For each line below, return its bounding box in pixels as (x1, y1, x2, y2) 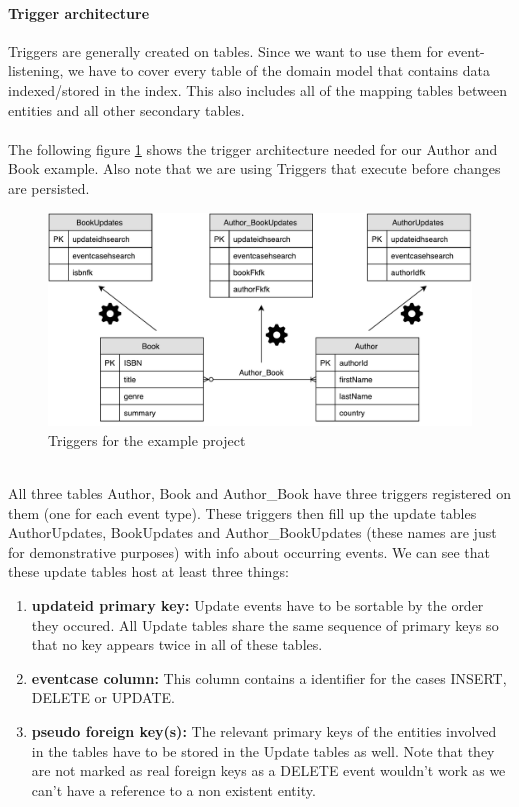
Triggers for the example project (48, 429, 246, 450)
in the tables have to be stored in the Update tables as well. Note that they (31, 740, 495, 761)
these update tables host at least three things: (8, 561, 289, 582)
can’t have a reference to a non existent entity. (31, 779, 316, 800)
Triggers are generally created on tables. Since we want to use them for (8, 40, 444, 61)
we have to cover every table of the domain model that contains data (67, 60, 491, 81)
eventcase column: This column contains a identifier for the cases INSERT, (31, 667, 507, 688)
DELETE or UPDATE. (31, 687, 175, 708)
